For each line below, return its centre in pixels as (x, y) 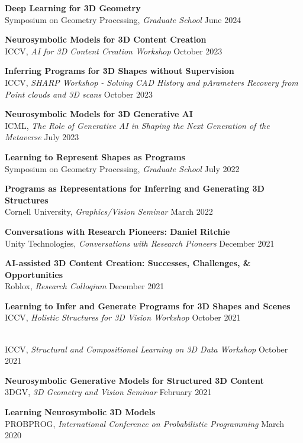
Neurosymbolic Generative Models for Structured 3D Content (134, 380)
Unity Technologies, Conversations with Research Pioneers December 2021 (140, 243)
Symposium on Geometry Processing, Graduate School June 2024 (123, 19)
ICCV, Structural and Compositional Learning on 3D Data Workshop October (146, 349)
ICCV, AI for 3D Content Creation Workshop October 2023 (114, 51)
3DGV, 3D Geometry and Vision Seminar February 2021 (108, 392)
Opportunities (34, 274)
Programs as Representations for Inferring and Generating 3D (135, 188)
